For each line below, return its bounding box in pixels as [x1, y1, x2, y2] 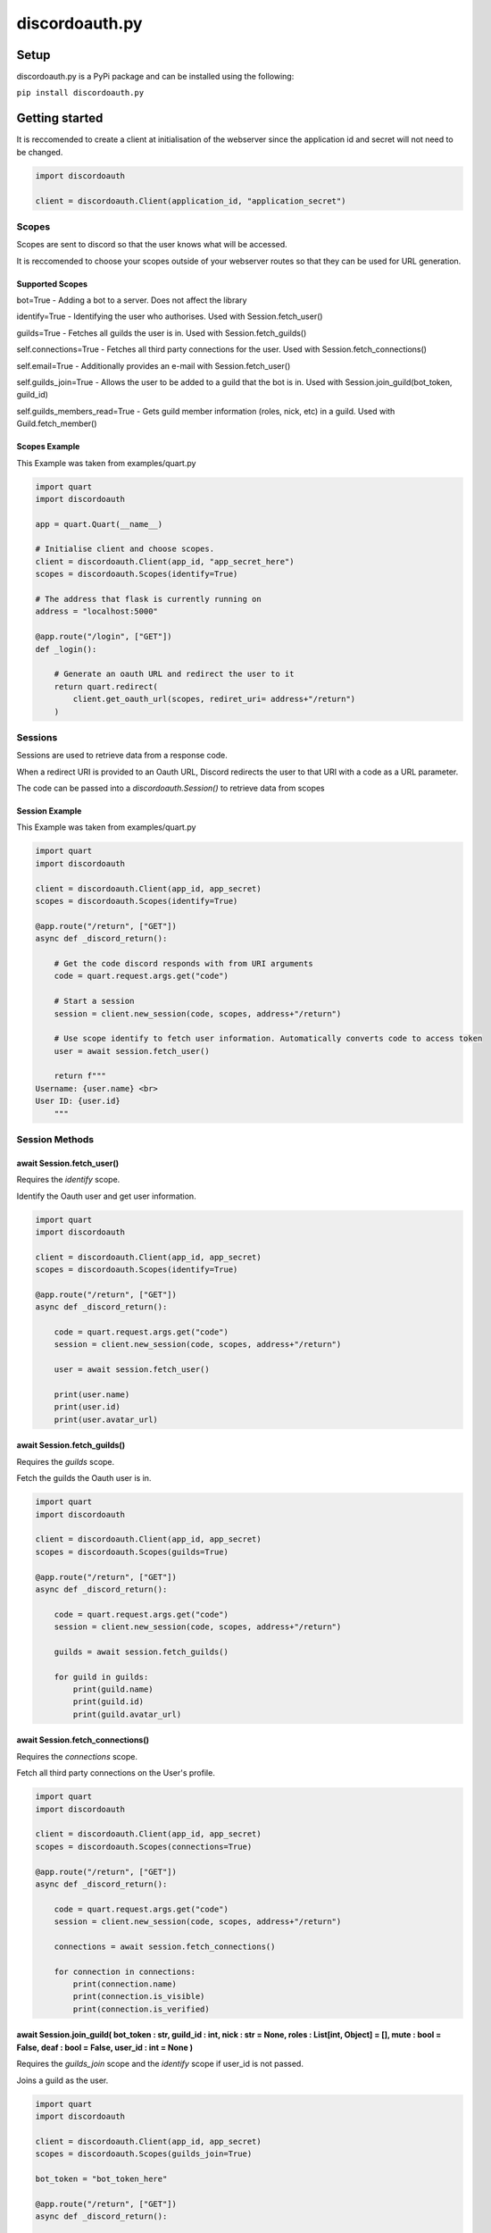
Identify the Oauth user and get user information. [16, 1191, 196, 1201]
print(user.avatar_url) [54, 1414, 158, 1425]
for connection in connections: [54, 1966, 196, 1977]
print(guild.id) [72, 1697, 145, 1707]
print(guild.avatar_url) [72, 1709, 182, 1719]
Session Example [16, 806, 82, 816]
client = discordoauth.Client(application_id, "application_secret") [35, 196, 346, 205]
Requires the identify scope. [16, 1175, 121, 1185]
